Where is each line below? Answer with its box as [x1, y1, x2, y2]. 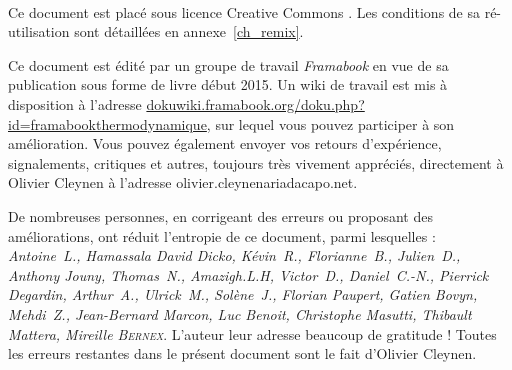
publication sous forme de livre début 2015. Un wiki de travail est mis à [8, 74, 448, 95]
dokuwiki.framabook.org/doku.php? [146, 93, 365, 114]
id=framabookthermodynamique [8, 113, 207, 134]
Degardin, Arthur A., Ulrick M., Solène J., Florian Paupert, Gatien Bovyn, [8, 284, 478, 305]
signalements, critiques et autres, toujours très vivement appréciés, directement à [8, 152, 504, 173]
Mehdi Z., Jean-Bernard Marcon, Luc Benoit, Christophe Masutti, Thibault [8, 303, 472, 324]
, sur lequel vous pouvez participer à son [206, 113, 455, 134]
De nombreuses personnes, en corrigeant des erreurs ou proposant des [8, 205, 433, 226]
